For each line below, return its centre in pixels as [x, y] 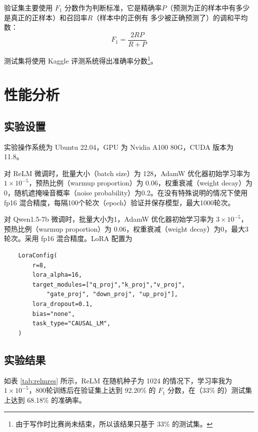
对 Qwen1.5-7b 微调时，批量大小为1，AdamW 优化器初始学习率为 [109, 219]
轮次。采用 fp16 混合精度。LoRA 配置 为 [68, 238]
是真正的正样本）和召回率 [46, 17]
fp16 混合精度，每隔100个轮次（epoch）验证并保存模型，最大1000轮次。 [120, 202]
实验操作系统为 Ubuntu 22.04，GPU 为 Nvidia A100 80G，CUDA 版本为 [119, 147]
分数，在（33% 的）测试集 [210, 390]
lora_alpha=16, [57, 275]
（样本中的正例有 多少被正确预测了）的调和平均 [170, 17]
